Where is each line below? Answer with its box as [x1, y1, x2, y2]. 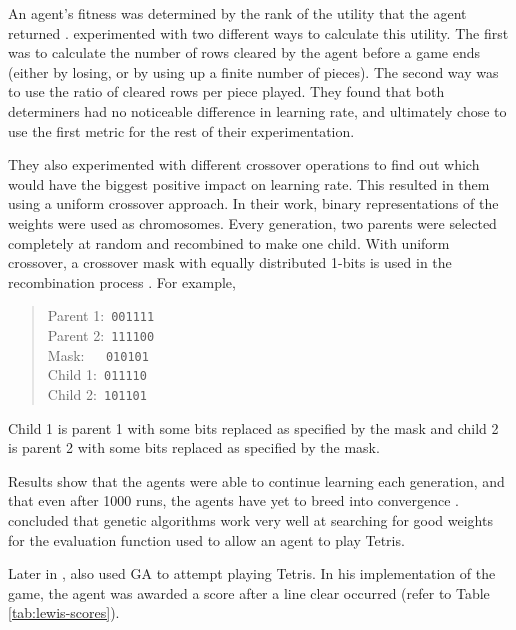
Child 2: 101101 [47, 383, 147, 404]
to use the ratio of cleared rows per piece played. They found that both [8, 81, 445, 102]
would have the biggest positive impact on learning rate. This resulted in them [8, 173, 490, 194]
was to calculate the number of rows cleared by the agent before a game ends [8, 42, 481, 63]
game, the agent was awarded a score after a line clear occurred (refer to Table [8, 582, 490, 603]
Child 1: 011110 [47, 364, 147, 385]
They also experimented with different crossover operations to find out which [8, 154, 480, 175]
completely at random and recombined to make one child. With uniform [8, 232, 450, 253]
